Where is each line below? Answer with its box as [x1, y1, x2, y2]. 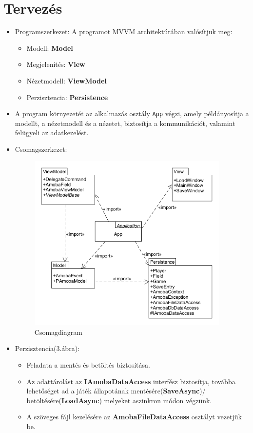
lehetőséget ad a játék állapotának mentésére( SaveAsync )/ [26, 386, 206, 396]
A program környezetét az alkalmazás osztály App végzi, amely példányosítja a [15, 108, 249, 119]
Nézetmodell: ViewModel [26, 75, 107, 85]
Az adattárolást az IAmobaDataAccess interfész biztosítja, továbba [26, 376, 235, 386]
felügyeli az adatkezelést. [15, 127, 89, 138]
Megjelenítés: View [26, 59, 85, 69]
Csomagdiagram [34, 327, 82, 337]
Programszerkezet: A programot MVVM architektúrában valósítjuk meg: [15, 26, 233, 37]
